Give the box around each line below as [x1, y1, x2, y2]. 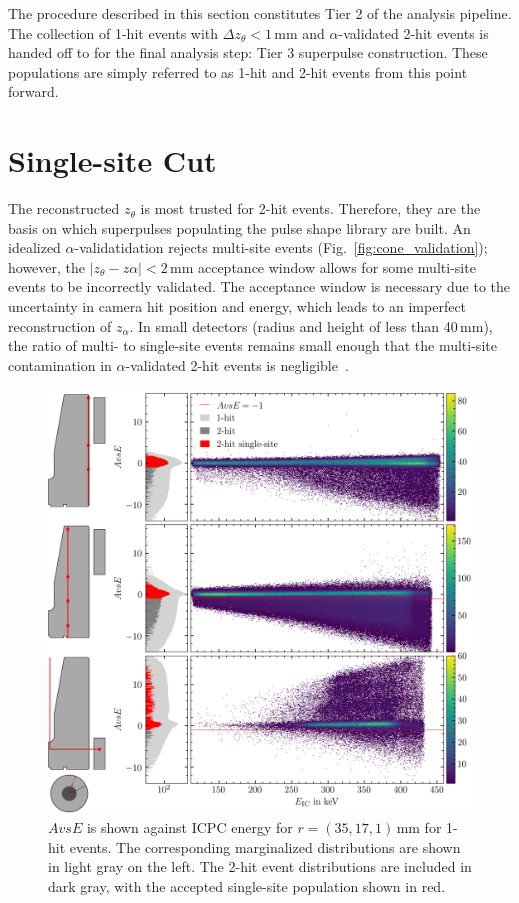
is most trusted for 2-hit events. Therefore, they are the [140, 198, 481, 219]
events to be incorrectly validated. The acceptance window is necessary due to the [8, 276, 511, 297]
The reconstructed [8, 198, 120, 219]
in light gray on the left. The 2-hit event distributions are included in [48, 856, 472, 877]
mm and [274, 22, 325, 43]
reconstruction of [8, 315, 112, 336]
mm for [396, 817, 442, 838]
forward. [8, 81, 59, 102]
